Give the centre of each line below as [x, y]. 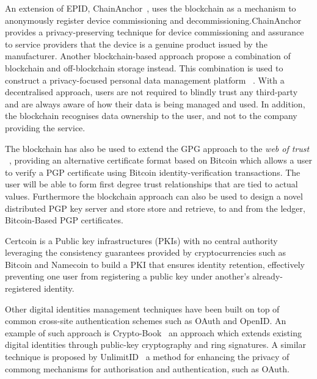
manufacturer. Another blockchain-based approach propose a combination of [148, 56]
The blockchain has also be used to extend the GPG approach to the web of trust [157, 148]
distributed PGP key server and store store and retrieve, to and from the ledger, [155, 208]
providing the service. [45, 127]
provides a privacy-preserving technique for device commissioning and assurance [155, 32]
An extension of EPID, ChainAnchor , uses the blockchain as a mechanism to [151, 8]
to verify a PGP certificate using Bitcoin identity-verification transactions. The [153, 172]
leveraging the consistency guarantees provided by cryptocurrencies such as [145, 252]
